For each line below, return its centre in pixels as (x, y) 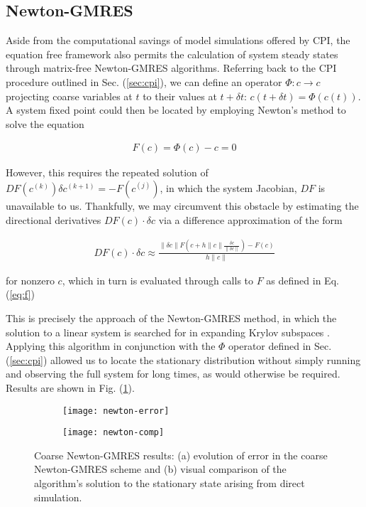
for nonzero (30, 280)
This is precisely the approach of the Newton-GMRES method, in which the (171, 318)
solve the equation (45, 123)
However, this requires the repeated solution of (107, 172)
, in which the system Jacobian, (228, 187)
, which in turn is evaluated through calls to (158, 280)
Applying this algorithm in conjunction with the (111, 346)
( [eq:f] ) (20, 294)
